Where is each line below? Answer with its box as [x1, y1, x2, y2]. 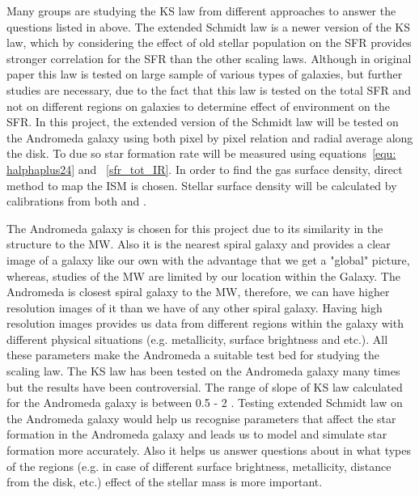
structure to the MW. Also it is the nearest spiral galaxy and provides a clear [6, 235, 391, 252]
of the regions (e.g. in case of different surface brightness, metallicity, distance [6, 457, 391, 474]
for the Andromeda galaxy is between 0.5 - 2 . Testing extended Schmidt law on [6, 394, 403, 411]
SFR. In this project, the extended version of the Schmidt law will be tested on [6, 113, 399, 130]
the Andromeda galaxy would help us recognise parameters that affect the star [6, 409, 396, 426]
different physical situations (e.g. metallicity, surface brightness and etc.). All [6, 330, 388, 347]
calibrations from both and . [6, 193, 146, 210]
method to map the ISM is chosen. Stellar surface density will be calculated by [6, 176, 397, 193]
